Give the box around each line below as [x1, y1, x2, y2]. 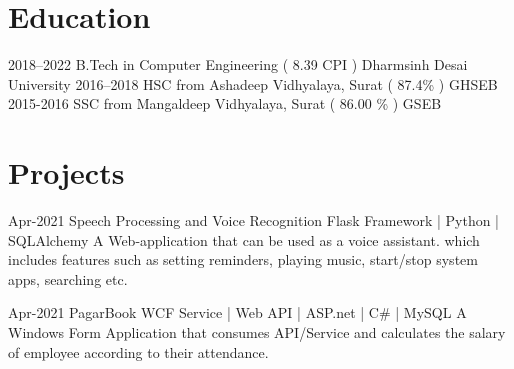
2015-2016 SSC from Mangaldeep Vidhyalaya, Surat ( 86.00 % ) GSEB [8, 93, 442, 114]
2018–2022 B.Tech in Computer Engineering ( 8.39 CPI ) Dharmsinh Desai [8, 54, 468, 75]
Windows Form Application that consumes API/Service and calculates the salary [8, 322, 506, 342]
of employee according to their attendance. [8, 341, 269, 362]
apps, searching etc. [8, 268, 128, 289]
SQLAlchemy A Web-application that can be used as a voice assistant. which [8, 229, 480, 250]
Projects [8, 152, 125, 193]
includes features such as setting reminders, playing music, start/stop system [8, 249, 478, 270]
